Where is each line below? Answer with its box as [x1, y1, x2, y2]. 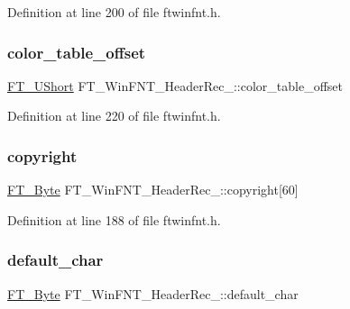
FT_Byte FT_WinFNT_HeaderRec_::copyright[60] [7, 180, 299, 199]
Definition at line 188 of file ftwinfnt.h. [7, 210, 221, 229]
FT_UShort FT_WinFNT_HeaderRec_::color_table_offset [7, 76, 343, 95]
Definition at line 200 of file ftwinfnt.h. [7, 3, 221, 21]
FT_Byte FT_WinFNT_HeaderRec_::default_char [7, 284, 299, 303]
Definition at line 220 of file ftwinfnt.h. [7, 106, 221, 125]
